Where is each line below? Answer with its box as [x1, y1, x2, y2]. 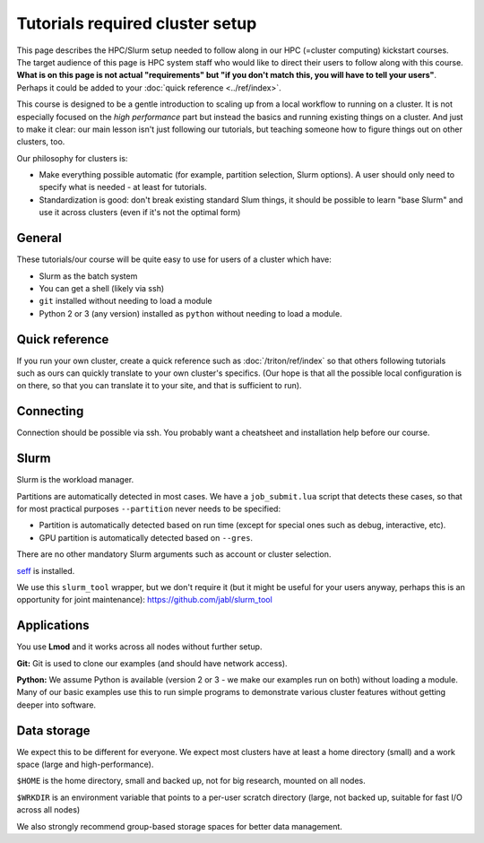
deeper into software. [16, 700, 97, 710]
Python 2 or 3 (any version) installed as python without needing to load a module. [39, 308, 342, 318]
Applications [16, 618, 90, 633]
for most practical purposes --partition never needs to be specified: [16, 503, 281, 514]
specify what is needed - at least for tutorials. [39, 182, 207, 193]
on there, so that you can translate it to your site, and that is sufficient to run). [16, 380, 302, 391]
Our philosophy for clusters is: [16, 152, 128, 163]
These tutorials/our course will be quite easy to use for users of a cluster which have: [16, 254, 332, 265]
